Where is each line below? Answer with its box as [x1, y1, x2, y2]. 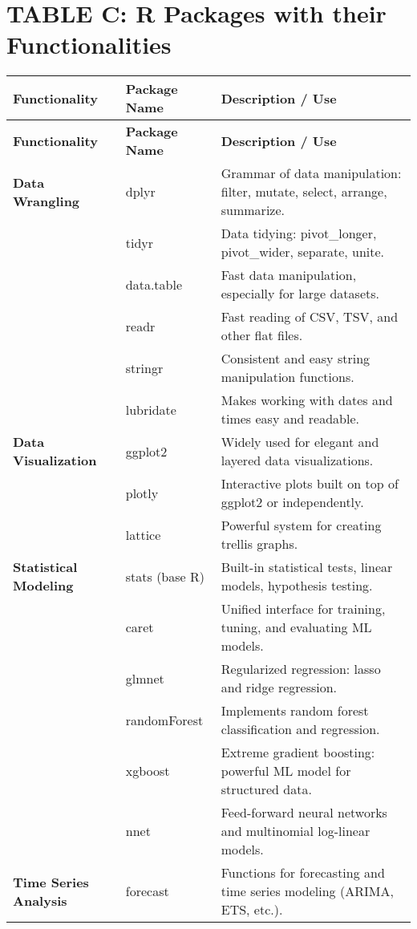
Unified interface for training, [221, 599, 386, 619]
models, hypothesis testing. [221, 576, 373, 595]
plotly [125, 483, 159, 502]
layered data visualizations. [221, 451, 374, 470]
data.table [125, 274, 183, 294]
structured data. [221, 780, 312, 799]
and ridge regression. [221, 678, 338, 697]
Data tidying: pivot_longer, [221, 224, 377, 243]
